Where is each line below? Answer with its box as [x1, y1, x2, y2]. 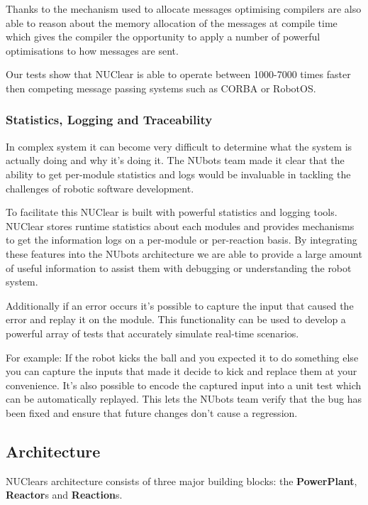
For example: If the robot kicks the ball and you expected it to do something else [6, 349, 359, 364]
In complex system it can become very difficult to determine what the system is [6, 139, 352, 153]
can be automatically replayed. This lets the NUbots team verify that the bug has [6, 391, 362, 406]
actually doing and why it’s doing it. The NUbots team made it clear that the [6, 153, 345, 168]
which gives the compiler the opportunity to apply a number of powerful [6, 29, 320, 44]
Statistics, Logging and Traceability [6, 111, 213, 129]
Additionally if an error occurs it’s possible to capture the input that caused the [6, 298, 354, 313]
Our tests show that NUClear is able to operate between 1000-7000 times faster [6, 67, 351, 82]
